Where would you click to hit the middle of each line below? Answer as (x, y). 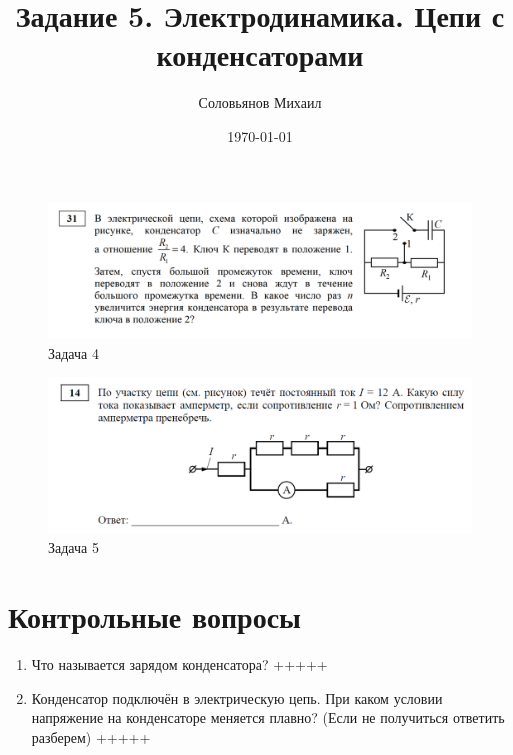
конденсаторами (260, 54)
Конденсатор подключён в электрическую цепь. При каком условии (237, 697)
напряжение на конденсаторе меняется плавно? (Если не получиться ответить (268, 717)
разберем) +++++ (91, 736)
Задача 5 (73, 547)
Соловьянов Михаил (260, 102)
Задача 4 (73, 352)
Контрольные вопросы (154, 616)
